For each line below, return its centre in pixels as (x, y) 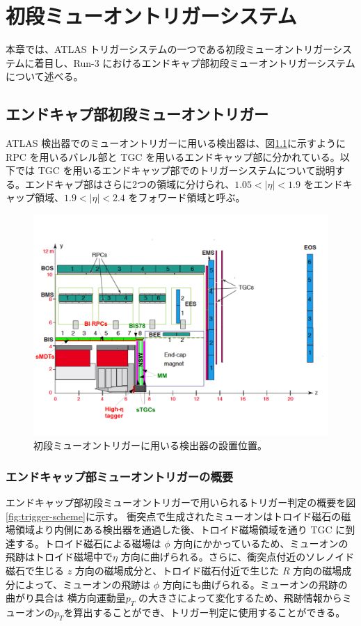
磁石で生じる (35, 571)
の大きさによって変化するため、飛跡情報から (240, 598)
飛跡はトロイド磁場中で (59, 557)
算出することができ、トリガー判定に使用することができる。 (209, 612)
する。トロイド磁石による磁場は (88, 543)
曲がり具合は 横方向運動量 (66, 598)
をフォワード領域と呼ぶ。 (187, 197)
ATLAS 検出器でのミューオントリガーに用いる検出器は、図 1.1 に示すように (176, 143)
